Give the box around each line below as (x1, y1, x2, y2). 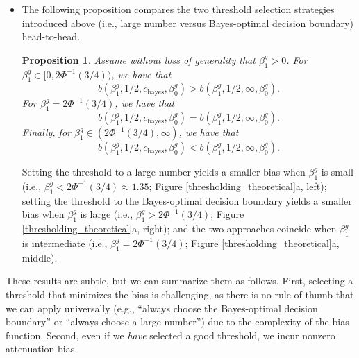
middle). (22, 250, 58, 264)
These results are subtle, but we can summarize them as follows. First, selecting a (6, 273, 353, 288)
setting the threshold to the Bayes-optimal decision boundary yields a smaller (22, 193, 352, 207)
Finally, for (22, 125, 71, 139)
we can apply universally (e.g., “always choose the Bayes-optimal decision (6, 300, 318, 315)
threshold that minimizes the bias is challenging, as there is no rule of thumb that (6, 287, 354, 301)
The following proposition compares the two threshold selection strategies (22, 2, 335, 16)
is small (321, 164, 353, 179)
